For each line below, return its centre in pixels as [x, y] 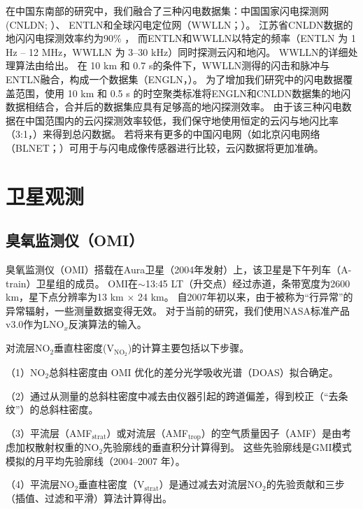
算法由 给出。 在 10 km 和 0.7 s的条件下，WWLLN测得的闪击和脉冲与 [172, 65]
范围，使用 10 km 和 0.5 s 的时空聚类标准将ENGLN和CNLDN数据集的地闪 [183, 93]
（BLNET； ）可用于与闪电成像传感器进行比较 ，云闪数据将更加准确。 [165, 147]
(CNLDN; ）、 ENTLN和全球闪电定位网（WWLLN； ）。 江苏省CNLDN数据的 [179, 24]
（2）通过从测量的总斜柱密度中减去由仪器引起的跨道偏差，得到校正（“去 [172, 395]
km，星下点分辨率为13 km [65, 297]
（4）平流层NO [40, 484]
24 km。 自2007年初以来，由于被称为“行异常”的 [245, 297]
